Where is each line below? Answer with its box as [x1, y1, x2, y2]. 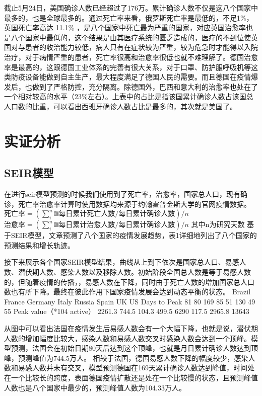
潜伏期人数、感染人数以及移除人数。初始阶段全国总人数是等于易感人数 [18, 267, 251, 277]
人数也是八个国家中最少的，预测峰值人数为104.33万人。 [4, 382, 186, 392]
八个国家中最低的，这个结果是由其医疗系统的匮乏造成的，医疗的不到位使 [11, 32, 251, 42]
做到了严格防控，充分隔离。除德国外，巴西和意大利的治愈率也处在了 [32, 81, 258, 92]
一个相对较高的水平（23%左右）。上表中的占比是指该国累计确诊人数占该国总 [4, 91, 253, 102]
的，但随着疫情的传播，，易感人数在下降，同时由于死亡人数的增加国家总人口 [4, 276, 254, 287]
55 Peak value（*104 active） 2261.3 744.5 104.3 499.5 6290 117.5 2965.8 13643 [4, 306, 249, 316]
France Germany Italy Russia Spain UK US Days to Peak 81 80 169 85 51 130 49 [4, 296, 255, 306]
